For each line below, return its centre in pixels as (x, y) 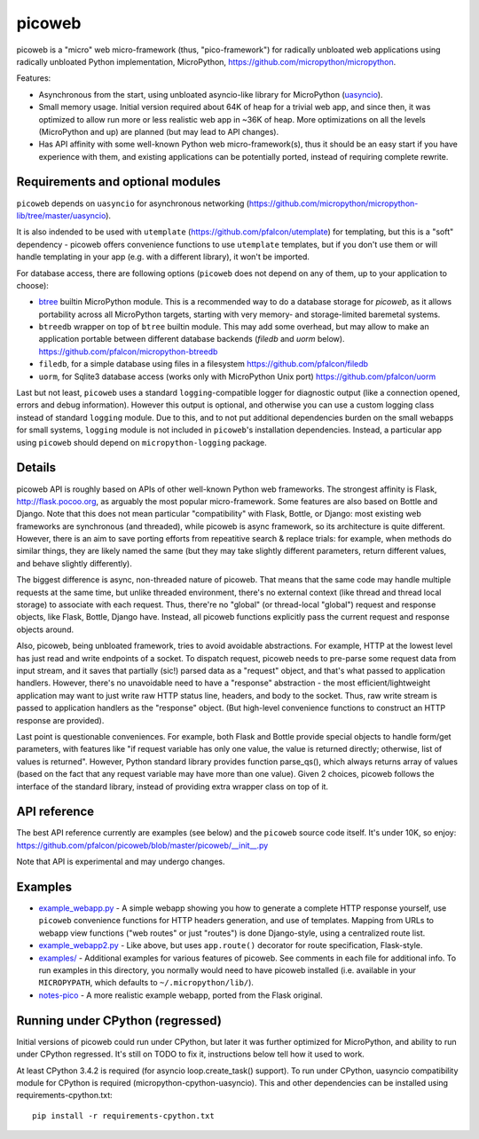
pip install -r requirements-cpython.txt (123, 1115)
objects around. (45, 629)
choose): (32, 285)
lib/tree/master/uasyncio (61, 215)
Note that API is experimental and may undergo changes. (121, 862)
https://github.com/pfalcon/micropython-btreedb (128, 352)
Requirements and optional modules (118, 182)
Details (36, 467)
